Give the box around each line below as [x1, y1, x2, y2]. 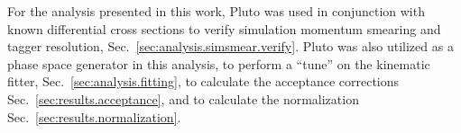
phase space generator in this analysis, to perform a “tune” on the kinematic [7, 54, 430, 73]
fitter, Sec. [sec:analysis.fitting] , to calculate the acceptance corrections [7, 72, 400, 91]
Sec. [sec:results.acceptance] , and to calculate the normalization [7, 89, 359, 108]
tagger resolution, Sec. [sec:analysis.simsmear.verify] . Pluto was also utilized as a [7, 37, 454, 56]
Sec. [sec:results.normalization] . [7, 107, 181, 126]
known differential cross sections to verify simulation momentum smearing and [7, 19, 441, 38]
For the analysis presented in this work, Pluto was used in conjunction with [7, 2, 425, 20]
